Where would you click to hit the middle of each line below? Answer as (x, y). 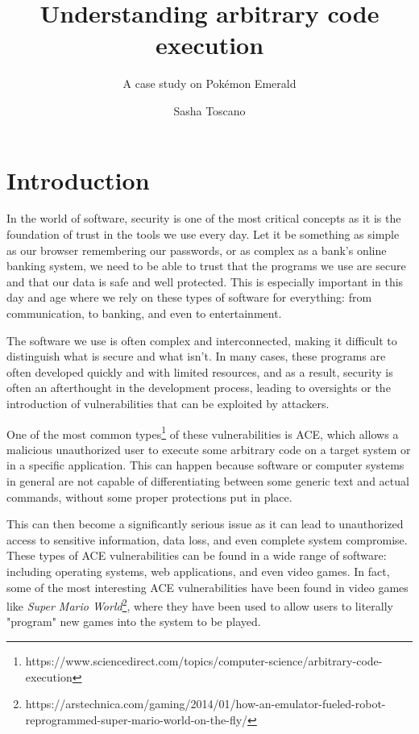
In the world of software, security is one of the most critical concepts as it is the (204, 218)
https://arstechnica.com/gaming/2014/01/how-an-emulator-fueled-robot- (205, 704)
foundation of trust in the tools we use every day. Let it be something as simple (203, 234)
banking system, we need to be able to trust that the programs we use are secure (206, 266)
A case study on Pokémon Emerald (209, 83)
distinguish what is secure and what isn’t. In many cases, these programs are (196, 356)
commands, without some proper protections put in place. (149, 496)
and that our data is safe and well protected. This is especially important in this (205, 281)
